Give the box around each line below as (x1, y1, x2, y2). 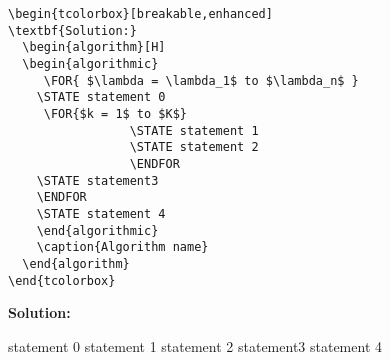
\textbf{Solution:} (8, 23, 137, 38)
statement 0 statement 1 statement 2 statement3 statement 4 (8, 335, 382, 356)
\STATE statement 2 (129, 140, 259, 155)
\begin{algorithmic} (22, 56, 159, 71)
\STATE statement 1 (129, 123, 259, 138)
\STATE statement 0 (36, 90, 166, 105)
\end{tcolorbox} (8, 273, 116, 288)
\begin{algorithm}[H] (22, 40, 166, 55)
